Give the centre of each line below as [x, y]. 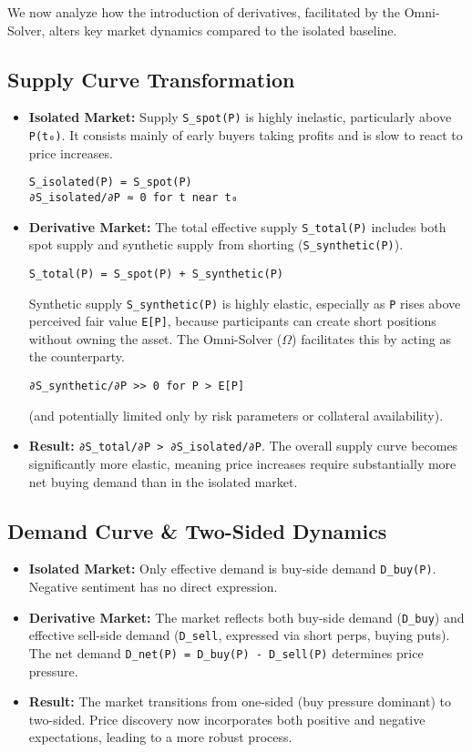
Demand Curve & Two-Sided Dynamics [197, 530]
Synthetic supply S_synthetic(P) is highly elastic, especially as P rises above [245, 303]
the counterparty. [77, 356]
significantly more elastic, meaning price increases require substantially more [242, 463]
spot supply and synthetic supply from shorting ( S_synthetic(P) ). [216, 244]
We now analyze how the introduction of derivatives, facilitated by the [204, 12]
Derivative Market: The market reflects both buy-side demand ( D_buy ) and [246, 617]
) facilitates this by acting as [371, 338]
